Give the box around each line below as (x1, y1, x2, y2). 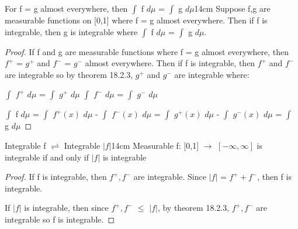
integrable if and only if (5, 151, 89, 163)
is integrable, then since (24, 201, 109, 214)
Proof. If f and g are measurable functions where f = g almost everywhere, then (5, 45, 289, 57)
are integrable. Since (133, 170, 206, 183)
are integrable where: (174, 68, 250, 80)
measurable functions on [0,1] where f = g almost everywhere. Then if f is (5, 14, 268, 26)
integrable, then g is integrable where (5, 25, 138, 37)
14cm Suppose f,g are (194, 2, 271, 14)
